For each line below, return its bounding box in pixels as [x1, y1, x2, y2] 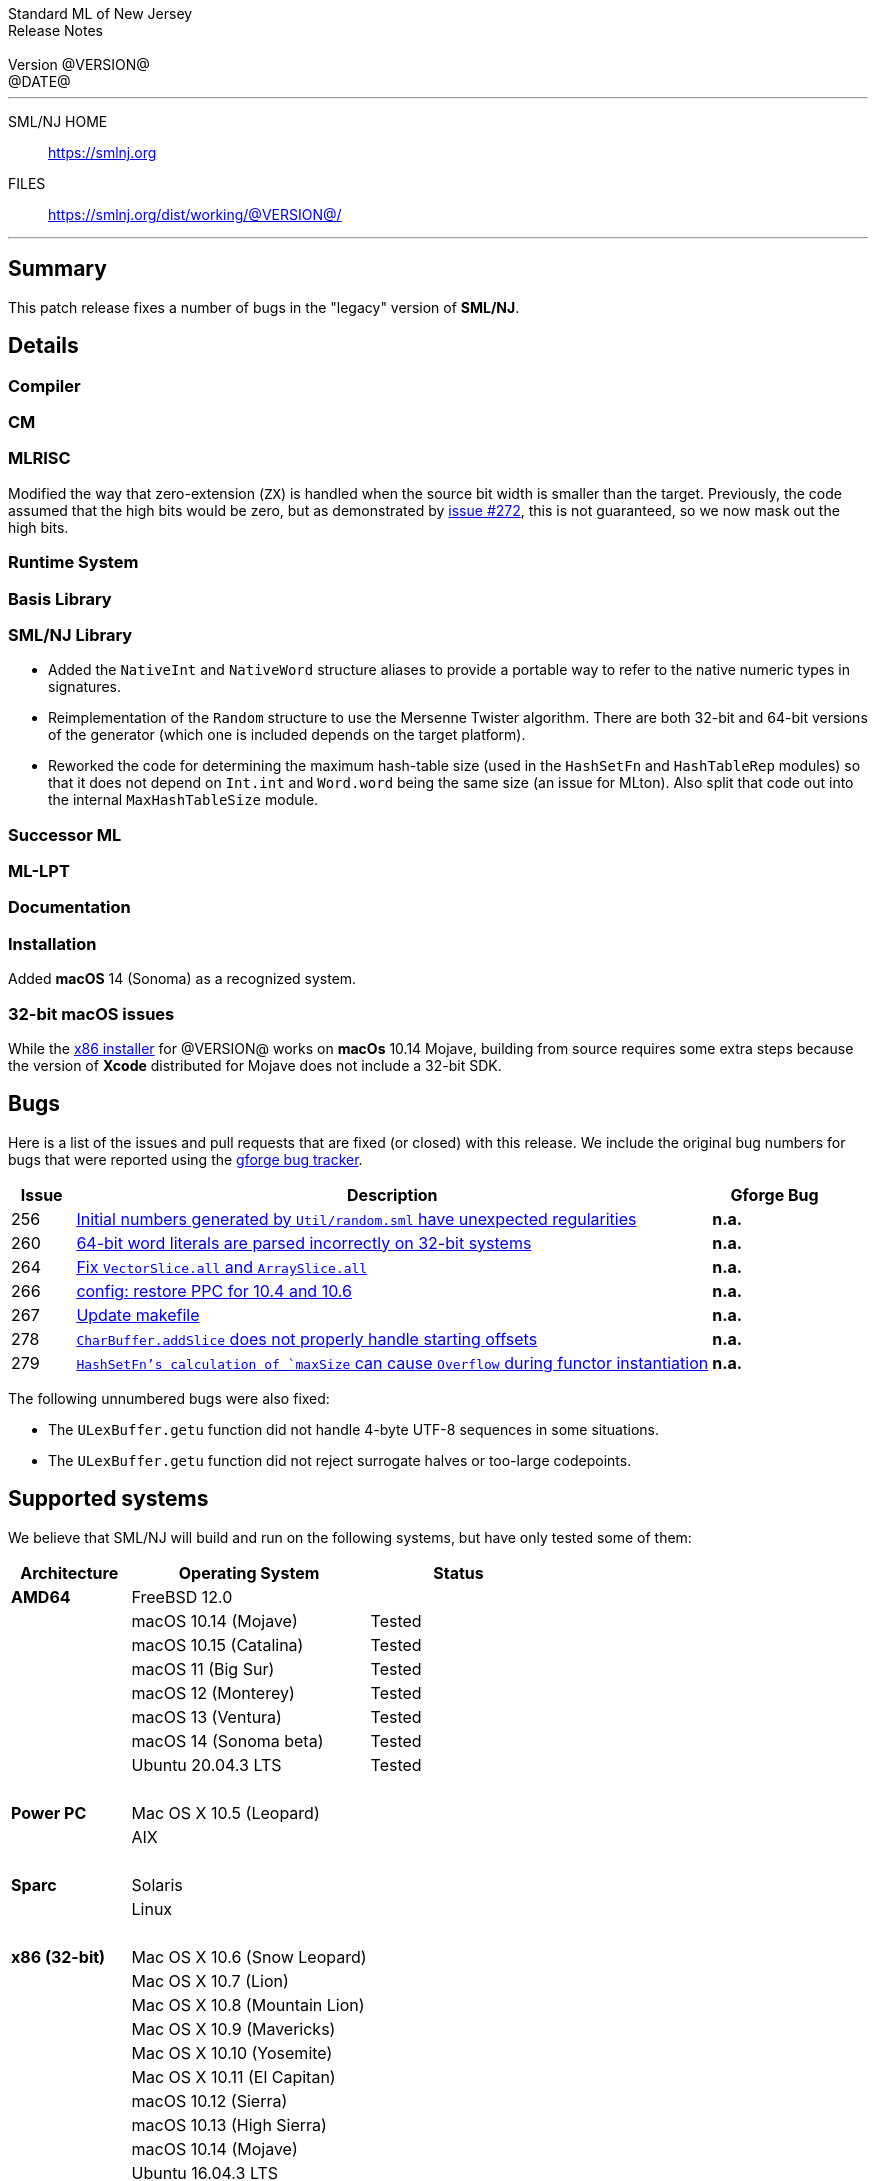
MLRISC [8, 448, 71, 469]
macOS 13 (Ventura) [131, 1706, 282, 1727]
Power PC [11, 1802, 87, 1823]
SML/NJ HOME [8, 113, 108, 130]
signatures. [48, 678, 121, 696]
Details [8, 333, 79, 359]
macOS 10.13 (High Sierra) [131, 2114, 327, 2135]
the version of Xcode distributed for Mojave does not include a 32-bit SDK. [8, 1056, 502, 1074]
